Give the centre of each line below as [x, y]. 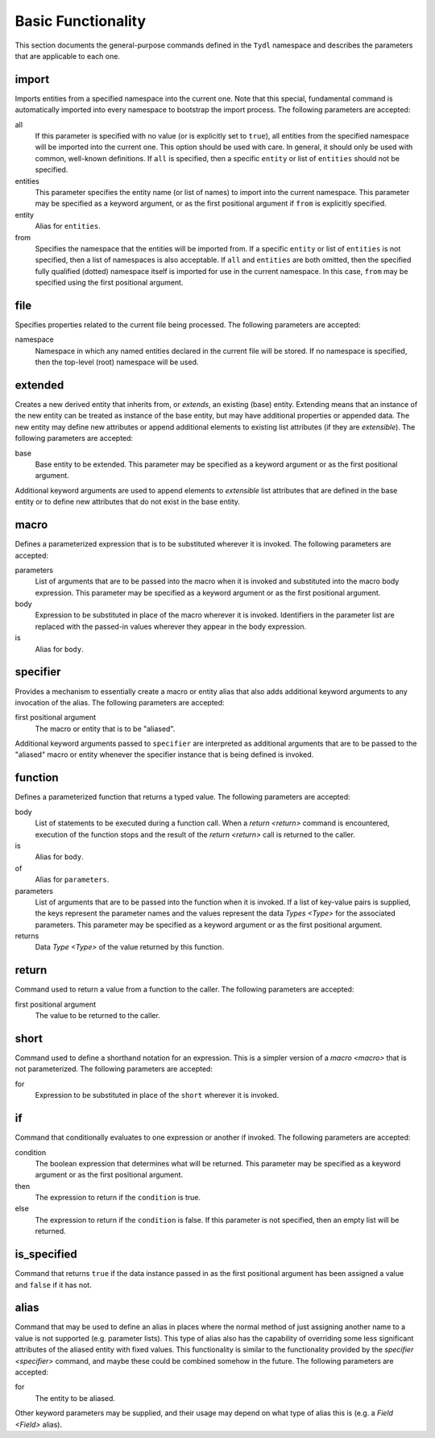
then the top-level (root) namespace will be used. [117, 362]
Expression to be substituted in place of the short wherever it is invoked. [157, 1095]
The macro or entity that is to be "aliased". [105, 729]
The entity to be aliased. [75, 1398]
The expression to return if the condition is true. [118, 1198]
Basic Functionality [81, 21]
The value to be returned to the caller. [97, 1016]
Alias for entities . [68, 227]
